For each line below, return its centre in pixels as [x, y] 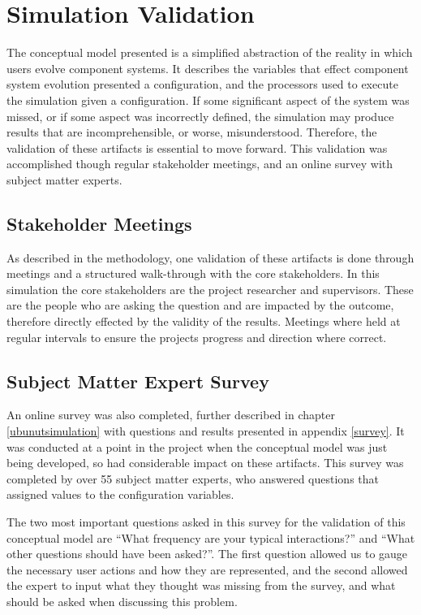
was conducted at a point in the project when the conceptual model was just [197, 446]
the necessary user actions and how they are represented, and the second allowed [207, 569]
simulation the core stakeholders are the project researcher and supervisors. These [210, 289]
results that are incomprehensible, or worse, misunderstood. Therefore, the [192, 132]
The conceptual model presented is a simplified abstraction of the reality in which [210, 52]
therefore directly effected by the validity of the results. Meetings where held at [204, 321]
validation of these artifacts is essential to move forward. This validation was [197, 147]
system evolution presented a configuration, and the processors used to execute [202, 84]
